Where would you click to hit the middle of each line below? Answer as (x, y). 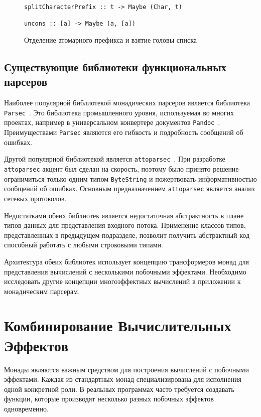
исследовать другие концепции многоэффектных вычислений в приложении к (122, 281)
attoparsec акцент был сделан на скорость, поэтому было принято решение (121, 168)
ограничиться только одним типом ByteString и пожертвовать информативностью (130, 178)
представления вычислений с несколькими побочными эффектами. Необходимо (125, 271)
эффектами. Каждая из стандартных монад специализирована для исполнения (123, 379)
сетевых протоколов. (35, 198)
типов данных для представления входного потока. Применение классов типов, (125, 225)
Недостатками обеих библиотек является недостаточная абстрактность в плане (124, 215)
